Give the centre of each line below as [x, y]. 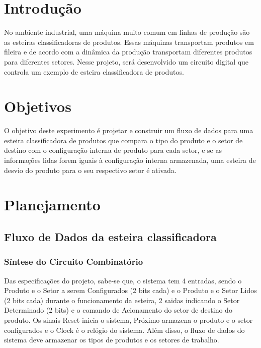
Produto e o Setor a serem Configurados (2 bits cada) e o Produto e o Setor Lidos [130, 290]
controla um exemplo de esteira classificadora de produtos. [94, 71]
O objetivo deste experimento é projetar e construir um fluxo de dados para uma [129, 130]
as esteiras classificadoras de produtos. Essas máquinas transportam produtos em [129, 42]
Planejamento [52, 205]
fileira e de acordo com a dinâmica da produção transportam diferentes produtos [128, 52]
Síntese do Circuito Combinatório [74, 262]
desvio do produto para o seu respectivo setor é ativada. [90, 170]
